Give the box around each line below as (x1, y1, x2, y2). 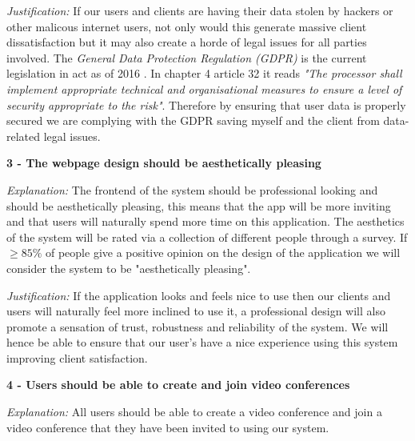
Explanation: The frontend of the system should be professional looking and (6, 181, 378, 198)
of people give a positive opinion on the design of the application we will (45, 244, 401, 261)
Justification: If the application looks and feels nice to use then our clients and (6, 287, 391, 303)
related (6, 127, 41, 144)
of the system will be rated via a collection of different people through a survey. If (6, 228, 408, 245)
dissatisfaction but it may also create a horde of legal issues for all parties (6, 34, 367, 50)
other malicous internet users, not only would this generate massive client (6, 18, 367, 34)
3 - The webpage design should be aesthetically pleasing (6, 154, 321, 171)
